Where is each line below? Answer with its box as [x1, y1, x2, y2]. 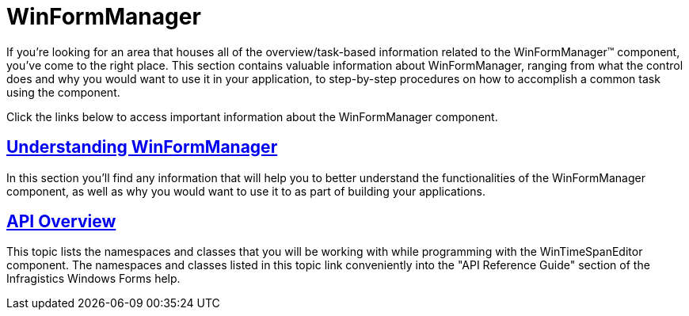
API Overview [6, 211, 116, 232]
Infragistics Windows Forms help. [6, 272, 181, 286]
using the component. [6, 85, 120, 99]
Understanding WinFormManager [6, 137, 278, 158]
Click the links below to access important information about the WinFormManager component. [6, 109, 498, 124]
